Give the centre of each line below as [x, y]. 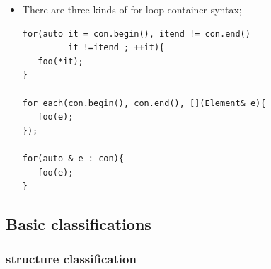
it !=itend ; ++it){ [116, 48]
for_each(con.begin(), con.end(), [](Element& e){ [144, 103]
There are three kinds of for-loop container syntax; [132, 9]
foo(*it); [60, 61]
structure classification [71, 259]
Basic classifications [79, 224]
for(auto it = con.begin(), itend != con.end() [136, 34]
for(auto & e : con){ [73, 158]
